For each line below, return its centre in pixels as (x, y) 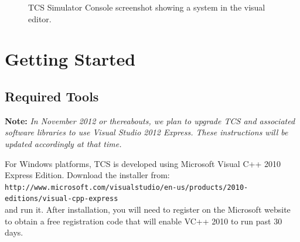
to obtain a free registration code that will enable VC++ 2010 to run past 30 (144, 221)
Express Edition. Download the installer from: (87, 175)
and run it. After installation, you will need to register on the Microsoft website (148, 209)
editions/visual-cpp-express (62, 199)
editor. (40, 18)
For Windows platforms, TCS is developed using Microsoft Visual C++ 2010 (143, 163)
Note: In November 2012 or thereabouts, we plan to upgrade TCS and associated (150, 120)
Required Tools (52, 96)
